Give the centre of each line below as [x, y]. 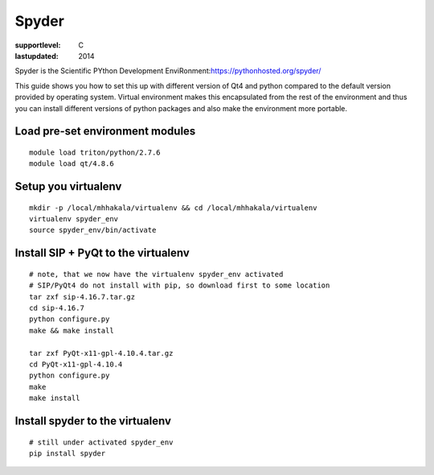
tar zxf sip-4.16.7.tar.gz [82, 297]
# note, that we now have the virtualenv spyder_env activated [156, 274]
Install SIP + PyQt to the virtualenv [102, 253]
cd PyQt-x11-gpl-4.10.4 [76, 365]
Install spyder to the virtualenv [93, 421]
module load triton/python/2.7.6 [95, 152]
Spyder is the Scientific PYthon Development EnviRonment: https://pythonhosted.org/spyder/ [168, 71]
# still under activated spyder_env [101, 442]
